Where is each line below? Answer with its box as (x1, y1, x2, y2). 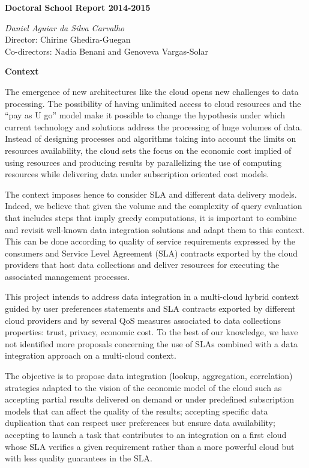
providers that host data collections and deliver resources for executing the (5, 258, 280, 271)
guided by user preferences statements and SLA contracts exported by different (5, 302, 296, 315)
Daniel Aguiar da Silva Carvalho (5, 21, 125, 34)
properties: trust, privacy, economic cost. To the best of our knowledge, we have (5, 326, 298, 338)
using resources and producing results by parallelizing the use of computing (5, 156, 282, 168)
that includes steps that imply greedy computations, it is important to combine (5, 211, 297, 223)
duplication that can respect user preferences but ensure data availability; (5, 416, 275, 429)
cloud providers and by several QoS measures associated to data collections (5, 314, 281, 326)
